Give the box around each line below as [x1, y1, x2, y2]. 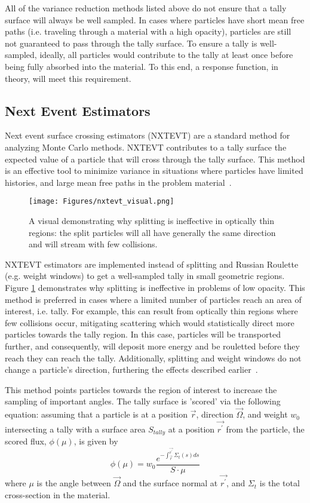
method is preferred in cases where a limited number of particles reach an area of [5, 293, 302, 305]
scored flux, [5, 435, 47, 447]
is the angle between [36, 477, 111, 489]
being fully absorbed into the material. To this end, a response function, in [5, 60, 278, 72]
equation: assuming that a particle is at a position [5, 408, 188, 421]
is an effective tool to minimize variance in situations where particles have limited [5, 164, 303, 177]
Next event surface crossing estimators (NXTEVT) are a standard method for [5, 129, 290, 142]
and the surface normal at [122, 477, 218, 489]
